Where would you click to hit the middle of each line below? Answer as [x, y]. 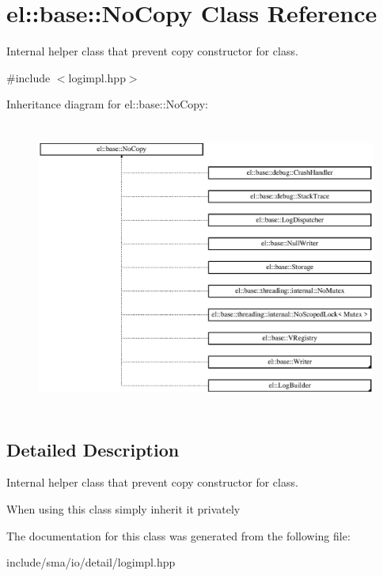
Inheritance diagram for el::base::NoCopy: [107, 104]
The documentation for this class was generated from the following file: [178, 535]
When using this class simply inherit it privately [123, 509]
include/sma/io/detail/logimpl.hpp [91, 562]
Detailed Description [93, 449]
